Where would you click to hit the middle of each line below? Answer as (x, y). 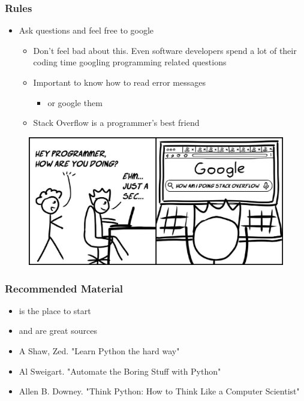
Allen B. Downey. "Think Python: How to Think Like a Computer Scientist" (159, 391)
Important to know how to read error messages (119, 82)
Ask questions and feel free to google (86, 30)
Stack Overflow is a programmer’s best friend (116, 123)
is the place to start (55, 310)
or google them (75, 102)
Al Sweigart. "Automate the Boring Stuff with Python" (120, 371)
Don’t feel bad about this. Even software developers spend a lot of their (165, 50)
